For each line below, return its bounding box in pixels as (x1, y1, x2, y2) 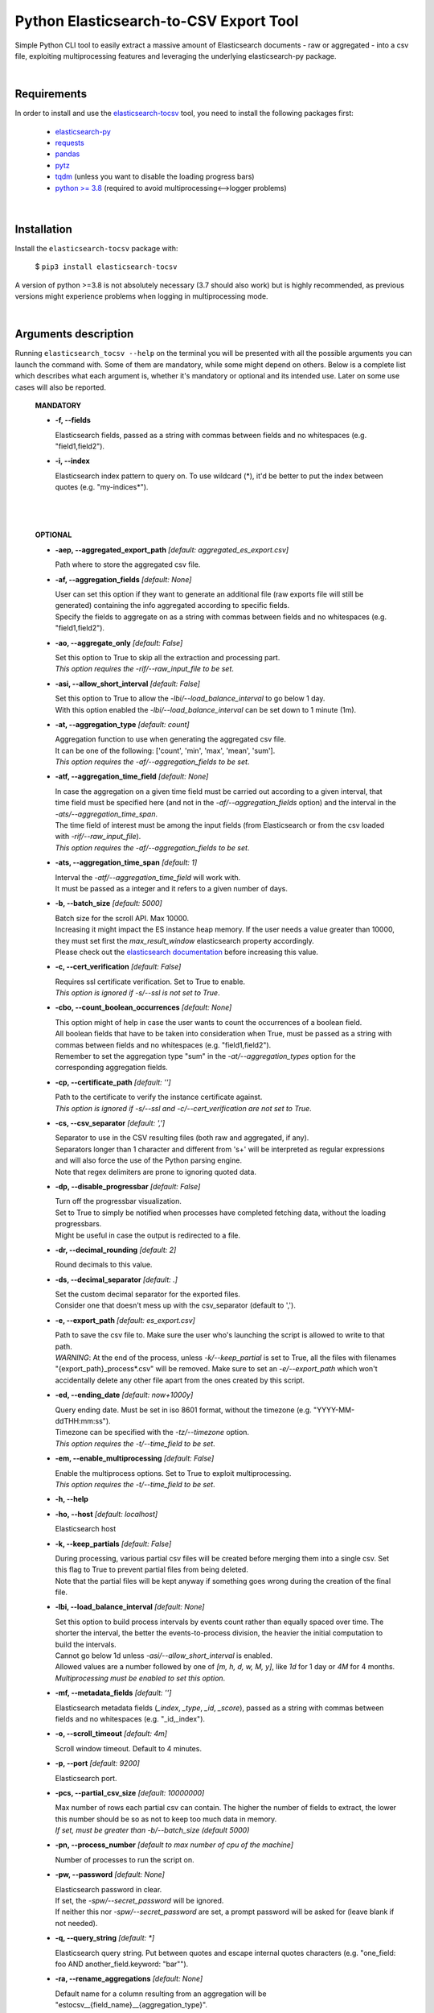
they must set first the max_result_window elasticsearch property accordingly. (55, 936, 315, 945)
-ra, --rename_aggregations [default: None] (55, 1974, 203, 1984)
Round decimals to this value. (55, 1260, 153, 1270)
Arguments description (14, 327, 134, 341)
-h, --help (55, 1494, 88, 1504)
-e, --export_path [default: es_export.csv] (55, 1315, 196, 1325)
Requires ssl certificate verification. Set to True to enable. (55, 977, 245, 986)
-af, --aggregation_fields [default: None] (55, 574, 192, 584)
